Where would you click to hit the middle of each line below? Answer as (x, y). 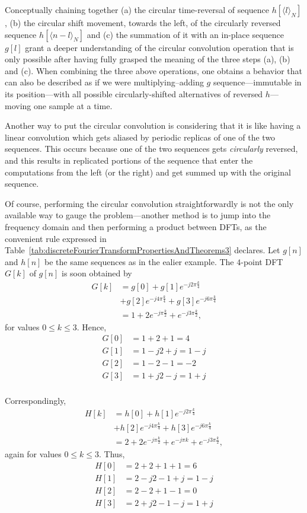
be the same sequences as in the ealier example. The (139, 261)
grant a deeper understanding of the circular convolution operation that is (159, 47)
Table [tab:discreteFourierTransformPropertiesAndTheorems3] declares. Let (143, 250)
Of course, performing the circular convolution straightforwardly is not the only (149, 203)
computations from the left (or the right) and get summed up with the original (148, 172)
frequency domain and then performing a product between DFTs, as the (136, 226)
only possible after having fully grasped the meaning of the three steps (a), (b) (148, 59)
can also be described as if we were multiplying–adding (104, 82)
